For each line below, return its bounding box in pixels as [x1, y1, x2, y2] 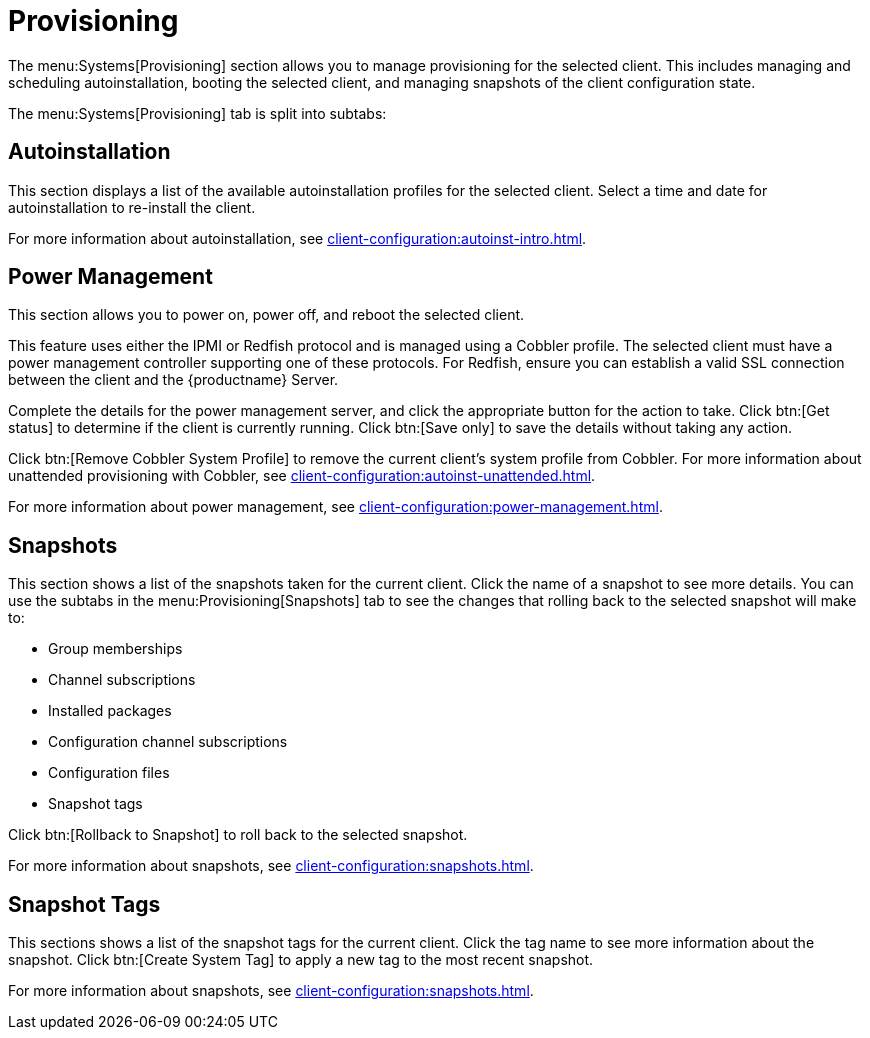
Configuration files [48, 764, 170, 782]
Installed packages [48, 702, 172, 720]
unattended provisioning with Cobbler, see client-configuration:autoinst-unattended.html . [8, 467, 596, 485]
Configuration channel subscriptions [48, 733, 288, 751]
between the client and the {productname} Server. [8, 371, 339, 389]
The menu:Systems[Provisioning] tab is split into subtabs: [8, 104, 387, 122]
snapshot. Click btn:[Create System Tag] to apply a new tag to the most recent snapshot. [8, 951, 594, 969]
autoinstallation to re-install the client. [8, 198, 256, 216]
